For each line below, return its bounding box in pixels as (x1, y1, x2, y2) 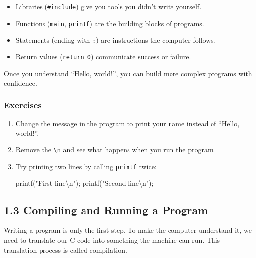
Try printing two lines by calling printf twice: (15, 161, 157, 171)
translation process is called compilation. (4, 244, 127, 255)
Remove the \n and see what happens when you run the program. (15, 144, 215, 155)
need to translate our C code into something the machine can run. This (4, 234, 220, 245)
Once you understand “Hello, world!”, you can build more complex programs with (4, 68, 252, 78)
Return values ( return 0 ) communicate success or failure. (15, 51, 191, 61)
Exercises (4, 98, 42, 111)
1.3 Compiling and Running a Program (4, 202, 208, 217)
